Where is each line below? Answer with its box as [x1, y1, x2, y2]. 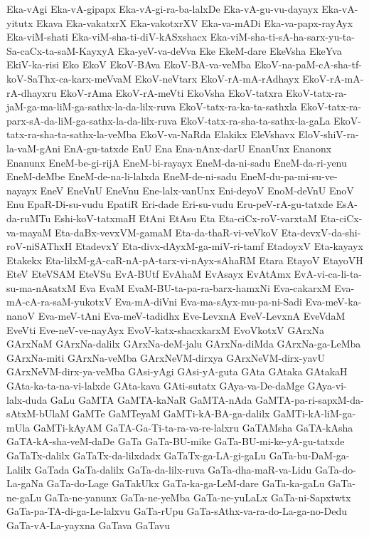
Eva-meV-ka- [305, 294, 362, 309]
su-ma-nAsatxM [6, 280, 76, 295]
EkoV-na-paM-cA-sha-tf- [254, 57, 362, 72]
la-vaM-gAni [6, 140, 60, 155]
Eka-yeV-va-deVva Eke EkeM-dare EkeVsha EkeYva [117, 43, 342, 58]
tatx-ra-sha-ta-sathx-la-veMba [6, 127, 137, 142]
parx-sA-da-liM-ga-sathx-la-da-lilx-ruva [6, 113, 177, 127]
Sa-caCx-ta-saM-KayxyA [6, 43, 115, 58]
